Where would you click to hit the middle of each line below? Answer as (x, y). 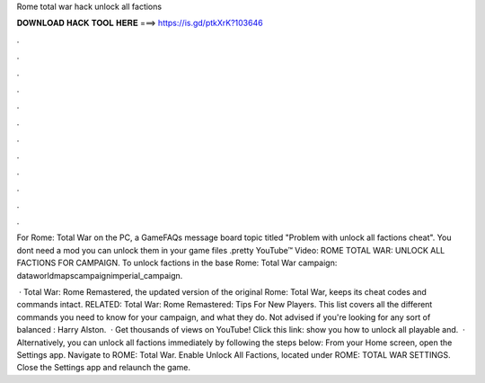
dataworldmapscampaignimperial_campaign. (100, 275)
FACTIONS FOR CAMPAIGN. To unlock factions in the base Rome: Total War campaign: (177, 263)
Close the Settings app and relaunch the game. (104, 368)
